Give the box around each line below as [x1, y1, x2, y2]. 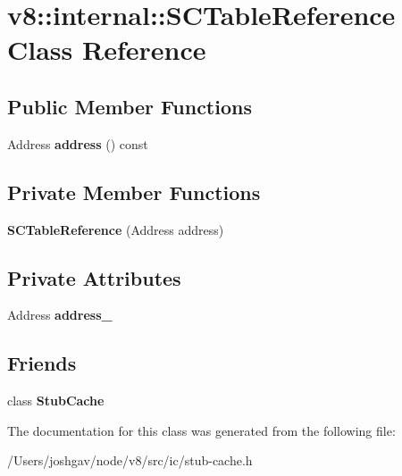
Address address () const [7, 134, 148, 153]
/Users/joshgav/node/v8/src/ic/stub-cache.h [7, 451, 253, 470]
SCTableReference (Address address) [7, 220, 224, 238]
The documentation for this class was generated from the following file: [7, 421, 396, 439]
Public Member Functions [7, 92, 252, 120]
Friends [7, 349, 77, 377]
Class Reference [7, 31, 206, 68]
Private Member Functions [7, 178, 261, 205]
